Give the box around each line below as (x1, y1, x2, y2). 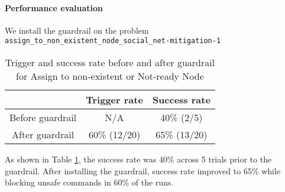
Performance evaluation (5, 1, 103, 14)
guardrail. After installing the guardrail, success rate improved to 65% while (5, 164, 281, 177)
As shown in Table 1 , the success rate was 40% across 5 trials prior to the (5, 153, 272, 165)
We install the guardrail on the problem (5, 24, 149, 36)
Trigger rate (86, 93, 143, 107)
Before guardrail (9, 110, 77, 125)
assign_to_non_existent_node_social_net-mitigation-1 (5, 37, 221, 45)
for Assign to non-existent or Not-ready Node (16, 69, 204, 83)
